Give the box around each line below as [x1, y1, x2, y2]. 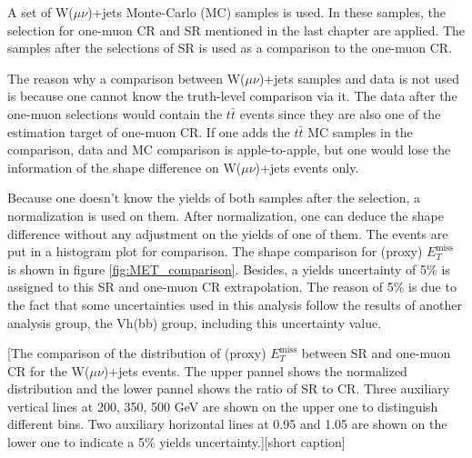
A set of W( [7, 3, 74, 21]
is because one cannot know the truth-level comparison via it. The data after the [7, 86, 457, 105]
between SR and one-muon [301, 343, 451, 363]
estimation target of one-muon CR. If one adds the [7, 122, 290, 141]
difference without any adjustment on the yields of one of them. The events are [7, 224, 448, 243]
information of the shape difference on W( [7, 157, 242, 176]
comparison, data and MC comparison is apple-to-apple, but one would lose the [7, 140, 451, 159]
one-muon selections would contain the [7, 104, 223, 123]
